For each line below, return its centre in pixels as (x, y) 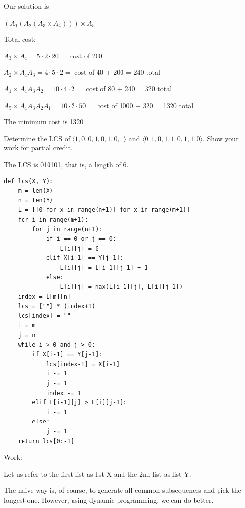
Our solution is (26, 6)
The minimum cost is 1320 (44, 122)
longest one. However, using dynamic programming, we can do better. (109, 499)
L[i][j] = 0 (79, 248)
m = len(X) (36, 191)
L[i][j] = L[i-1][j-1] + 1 (104, 268)
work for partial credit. (38, 148)
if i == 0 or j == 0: (81, 239)
